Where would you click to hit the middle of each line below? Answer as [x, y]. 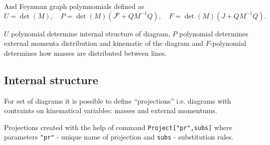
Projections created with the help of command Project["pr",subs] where [118, 127]
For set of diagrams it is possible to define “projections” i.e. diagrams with [118, 100]
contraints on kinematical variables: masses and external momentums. [111, 110]
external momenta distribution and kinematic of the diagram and [104, 43]
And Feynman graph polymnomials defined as [74, 6]
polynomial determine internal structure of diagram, [91, 33]
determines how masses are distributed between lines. [85, 53]
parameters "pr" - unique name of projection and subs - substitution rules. [119, 137]
